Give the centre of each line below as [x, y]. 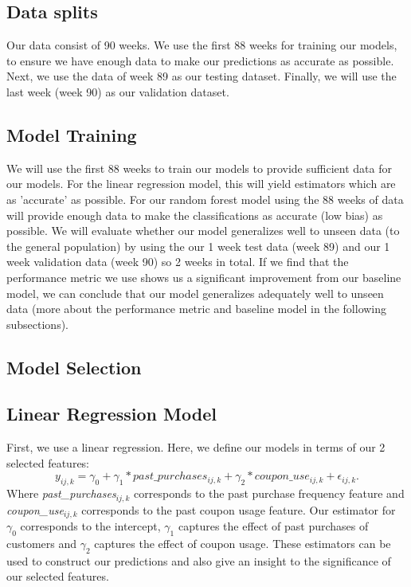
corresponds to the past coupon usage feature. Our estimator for [239, 509]
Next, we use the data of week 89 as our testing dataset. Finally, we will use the [202, 76]
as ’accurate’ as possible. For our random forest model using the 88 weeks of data [205, 199]
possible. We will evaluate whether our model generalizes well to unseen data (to [203, 231]
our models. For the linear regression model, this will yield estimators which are [201, 184]
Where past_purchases [61, 493]
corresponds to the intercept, [90, 526]
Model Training [72, 134]
